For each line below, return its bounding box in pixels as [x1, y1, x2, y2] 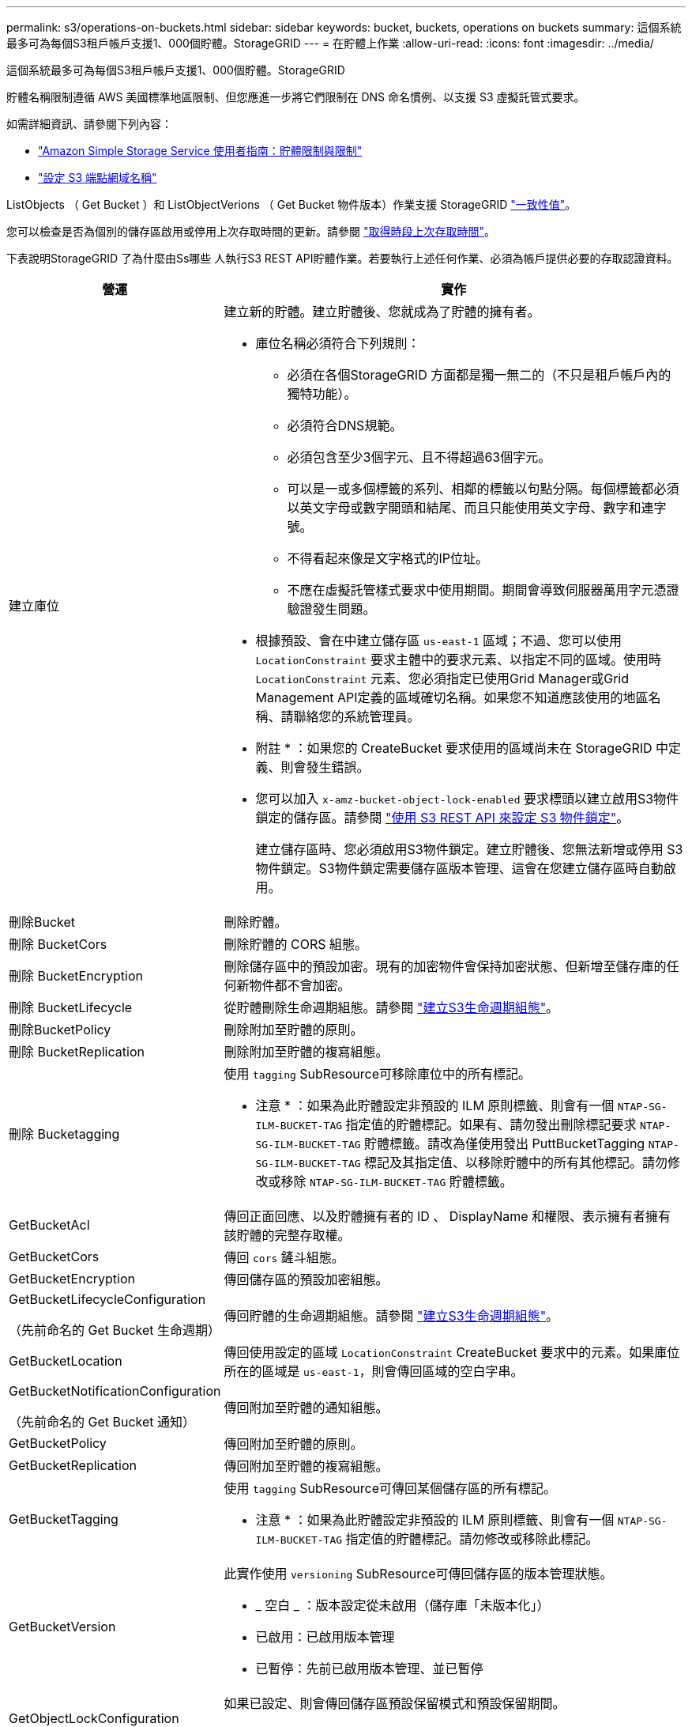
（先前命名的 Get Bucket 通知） [9, 1414, 196, 1430]
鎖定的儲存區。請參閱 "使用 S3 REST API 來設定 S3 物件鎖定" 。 [255, 810, 630, 826]
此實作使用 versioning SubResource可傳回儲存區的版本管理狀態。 [224, 1566, 613, 1582]
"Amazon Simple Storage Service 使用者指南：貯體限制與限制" [38, 144, 363, 157]
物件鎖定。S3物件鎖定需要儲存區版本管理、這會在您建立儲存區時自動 [255, 860, 664, 876]
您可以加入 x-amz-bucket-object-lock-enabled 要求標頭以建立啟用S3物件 [255, 791, 679, 807]
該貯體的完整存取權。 [224, 1227, 351, 1243]
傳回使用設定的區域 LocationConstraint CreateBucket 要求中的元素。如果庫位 [224, 1344, 680, 1360]
